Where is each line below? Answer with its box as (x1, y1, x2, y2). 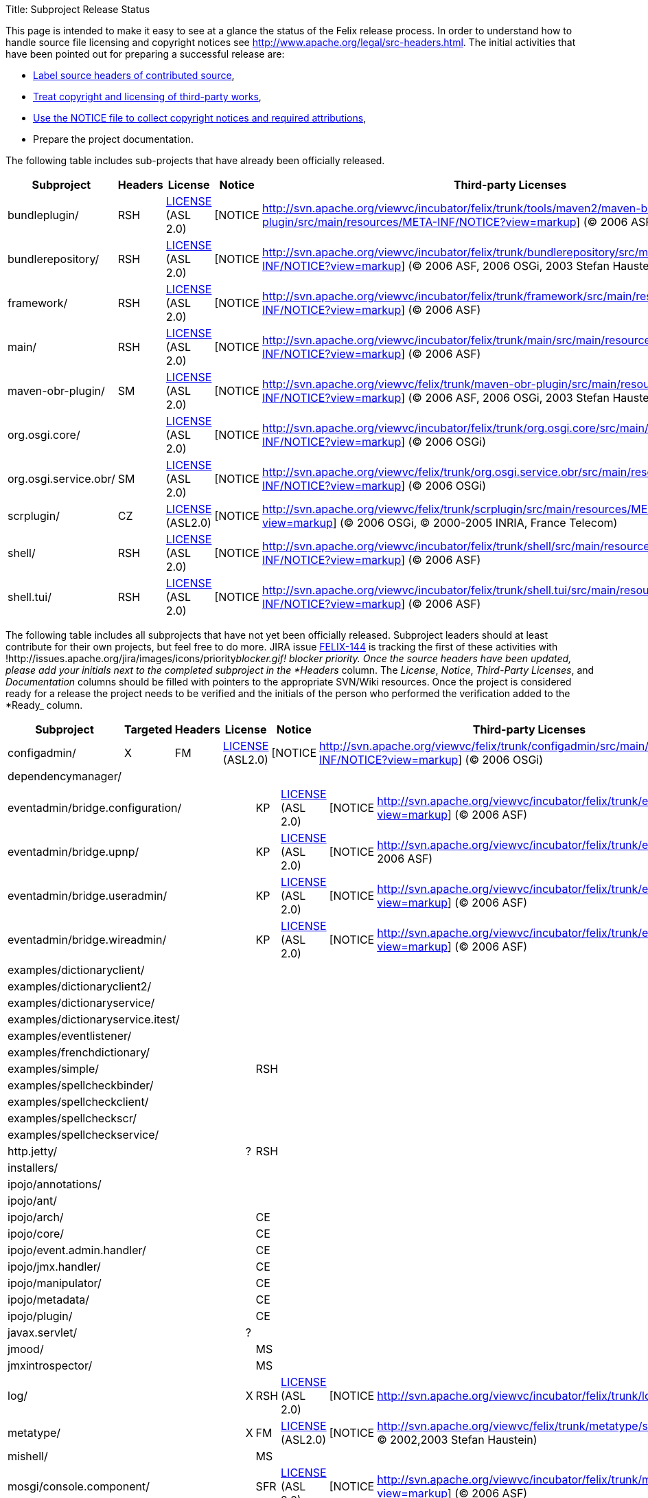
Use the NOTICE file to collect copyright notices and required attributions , (33, 112, 367, 124)
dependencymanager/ (8, 769, 121, 783)
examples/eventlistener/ (8, 1029, 132, 1043)
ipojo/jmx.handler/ (8, 1260, 101, 1273)
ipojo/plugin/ (8, 1309, 73, 1323)
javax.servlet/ (8, 1326, 78, 1339)
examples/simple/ (8, 1062, 100, 1076)
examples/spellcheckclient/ (8, 1095, 149, 1109)
